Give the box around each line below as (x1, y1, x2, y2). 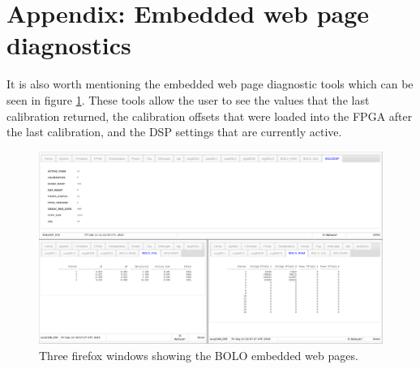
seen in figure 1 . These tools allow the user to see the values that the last (6, 91, 370, 108)
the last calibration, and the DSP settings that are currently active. (6, 123, 342, 140)
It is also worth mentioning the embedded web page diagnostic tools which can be (6, 75, 414, 92)
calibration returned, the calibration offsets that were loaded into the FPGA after (6, 107, 413, 124)
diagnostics (6, 28, 131, 62)
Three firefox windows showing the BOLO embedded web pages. (39, 346, 358, 363)
